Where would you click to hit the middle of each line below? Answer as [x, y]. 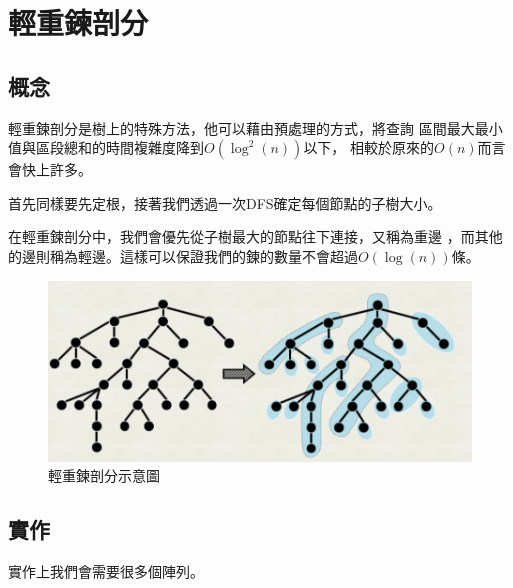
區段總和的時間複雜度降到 [119, 147]
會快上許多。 [50, 169]
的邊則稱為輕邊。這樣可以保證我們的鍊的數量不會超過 [183, 255]
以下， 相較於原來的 [369, 147]
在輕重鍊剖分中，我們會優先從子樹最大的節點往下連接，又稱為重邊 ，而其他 [255, 236]
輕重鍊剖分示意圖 [104, 475]
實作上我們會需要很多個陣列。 [106, 571]
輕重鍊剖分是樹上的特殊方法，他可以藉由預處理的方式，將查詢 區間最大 [241, 127]
